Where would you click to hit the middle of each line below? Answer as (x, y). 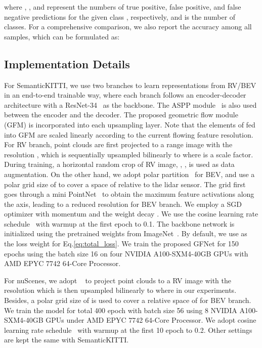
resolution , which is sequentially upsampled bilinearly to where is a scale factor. (129, 154)
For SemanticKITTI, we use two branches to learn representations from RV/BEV (130, 85)
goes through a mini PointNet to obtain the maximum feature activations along (129, 194)
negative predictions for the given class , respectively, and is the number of (120, 16)
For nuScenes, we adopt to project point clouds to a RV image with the (118, 280)
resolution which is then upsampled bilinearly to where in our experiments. (120, 290)
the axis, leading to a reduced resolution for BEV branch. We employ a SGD (123, 204)
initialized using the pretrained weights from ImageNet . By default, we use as (126, 233)
